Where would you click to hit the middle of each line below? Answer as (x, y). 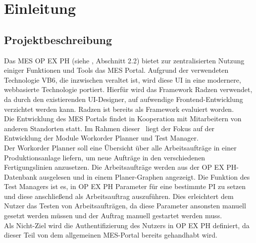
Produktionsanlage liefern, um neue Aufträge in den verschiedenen (105, 157)
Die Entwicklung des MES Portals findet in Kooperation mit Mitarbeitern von (123, 119)
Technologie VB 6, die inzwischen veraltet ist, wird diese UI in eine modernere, (123, 79)
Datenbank (21, 176)
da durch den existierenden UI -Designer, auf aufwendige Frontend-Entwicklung (124, 99)
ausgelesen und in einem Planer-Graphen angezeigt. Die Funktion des (145, 176)
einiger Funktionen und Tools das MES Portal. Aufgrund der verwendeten (116, 70)
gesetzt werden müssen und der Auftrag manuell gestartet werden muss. (113, 216)
